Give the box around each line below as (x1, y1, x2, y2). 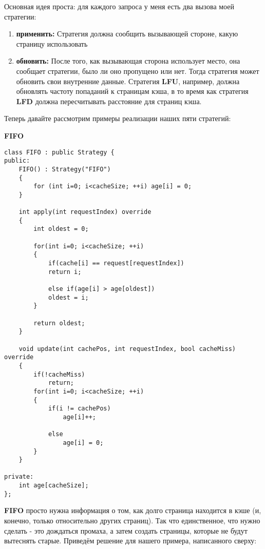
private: (4, 473, 34, 481)
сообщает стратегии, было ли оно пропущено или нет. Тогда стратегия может (16, 65, 259, 76)
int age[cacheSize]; (18, 482, 89, 489)
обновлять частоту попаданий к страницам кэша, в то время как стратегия (16, 86, 249, 96)
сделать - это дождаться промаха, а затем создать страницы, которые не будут (4, 525, 248, 536)
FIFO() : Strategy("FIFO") (18, 165, 111, 173)
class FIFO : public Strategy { (4, 148, 115, 156)
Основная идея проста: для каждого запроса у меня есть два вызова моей (4, 1, 235, 11)
